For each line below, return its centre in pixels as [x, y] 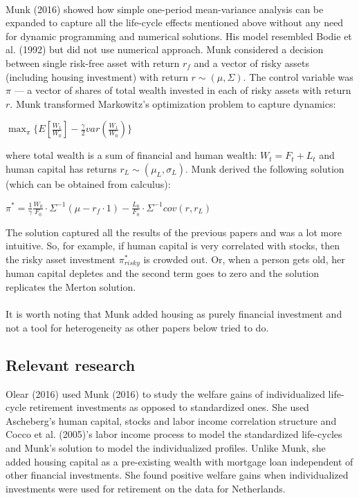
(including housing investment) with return [97, 76]
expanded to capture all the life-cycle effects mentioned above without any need [175, 22]
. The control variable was [298, 76]
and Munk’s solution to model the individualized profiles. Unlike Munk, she [166, 447]
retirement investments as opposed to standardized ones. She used [169, 407]
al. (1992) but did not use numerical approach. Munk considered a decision [165, 49]
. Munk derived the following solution [265, 168]
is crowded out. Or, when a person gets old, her [244, 259]
